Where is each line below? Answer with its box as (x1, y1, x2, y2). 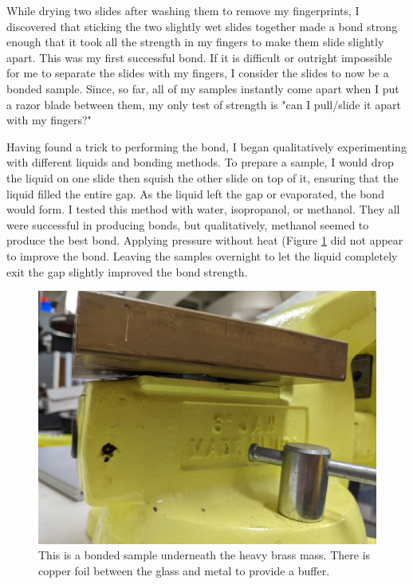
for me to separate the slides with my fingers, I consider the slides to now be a (6, 65, 389, 81)
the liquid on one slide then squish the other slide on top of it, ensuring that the (6, 169, 399, 186)
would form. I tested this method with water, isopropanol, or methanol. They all (6, 201, 400, 218)
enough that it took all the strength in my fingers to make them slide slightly (6, 33, 384, 50)
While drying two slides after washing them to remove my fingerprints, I (6, 2, 360, 18)
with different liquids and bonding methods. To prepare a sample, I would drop (6, 154, 394, 170)
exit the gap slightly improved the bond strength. (6, 263, 248, 280)
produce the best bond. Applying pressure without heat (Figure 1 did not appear (6, 232, 403, 249)
